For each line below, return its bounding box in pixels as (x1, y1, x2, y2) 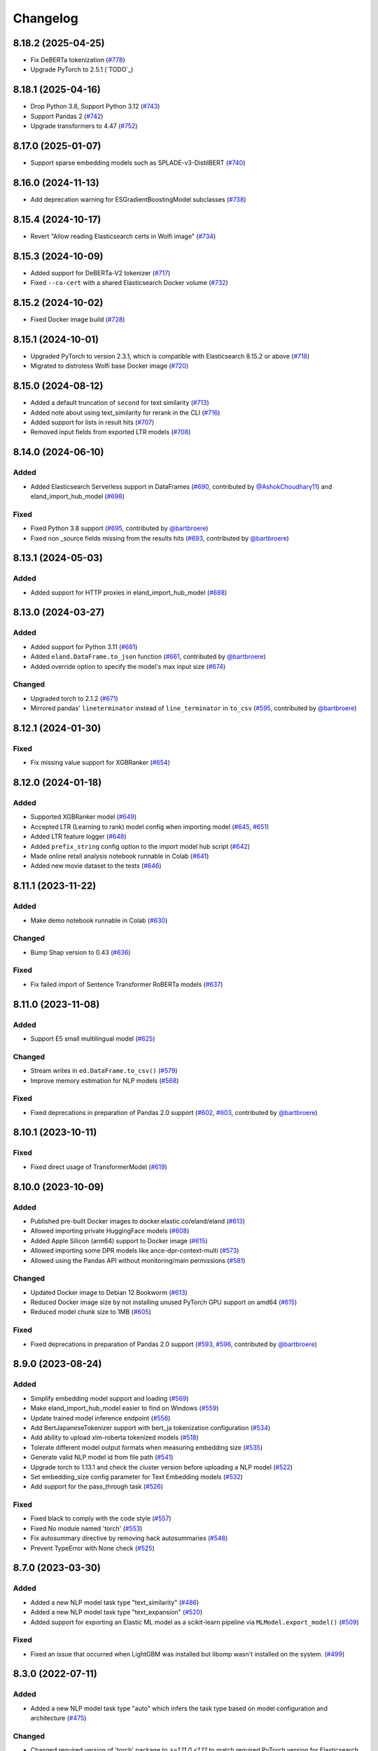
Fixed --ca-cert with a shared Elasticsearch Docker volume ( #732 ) (30, 279, 229, 287)
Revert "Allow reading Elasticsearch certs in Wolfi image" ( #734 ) (30, 232, 216, 240)
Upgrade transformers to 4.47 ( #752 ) (30, 122, 138, 130)
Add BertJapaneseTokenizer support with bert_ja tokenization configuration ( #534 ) (30, 1423, 271, 1432)
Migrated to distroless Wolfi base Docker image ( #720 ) (30, 361, 189, 371)
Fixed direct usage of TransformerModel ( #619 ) (30, 1163, 167, 1171)
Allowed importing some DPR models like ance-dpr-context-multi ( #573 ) (30, 1247, 239, 1255)
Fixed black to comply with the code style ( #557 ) (30, 1514, 171, 1523)
